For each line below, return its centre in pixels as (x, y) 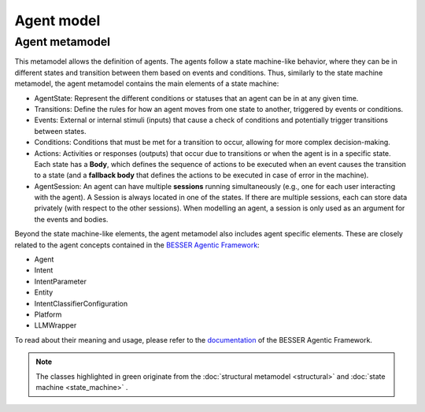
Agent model (57, 20)
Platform (48, 314)
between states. (60, 131)
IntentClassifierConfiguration (81, 303)
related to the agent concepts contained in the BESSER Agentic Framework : (137, 245)
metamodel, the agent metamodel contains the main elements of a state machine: (147, 84)
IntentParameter (60, 281)
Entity (44, 292)
